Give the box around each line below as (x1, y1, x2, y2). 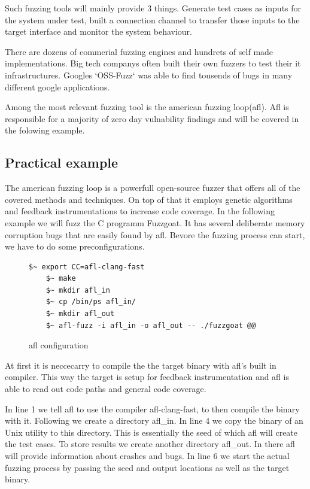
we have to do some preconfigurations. (5, 240, 145, 253)
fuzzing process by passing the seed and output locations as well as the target (5, 461, 290, 473)
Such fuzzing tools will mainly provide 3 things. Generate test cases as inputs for (5, 2, 302, 14)
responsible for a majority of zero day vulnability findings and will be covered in (5, 112, 299, 124)
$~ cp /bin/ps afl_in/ (45, 297, 136, 306)
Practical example (5, 153, 118, 172)
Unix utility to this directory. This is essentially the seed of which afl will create (5, 426, 298, 438)
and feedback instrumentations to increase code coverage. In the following (5, 205, 275, 217)
